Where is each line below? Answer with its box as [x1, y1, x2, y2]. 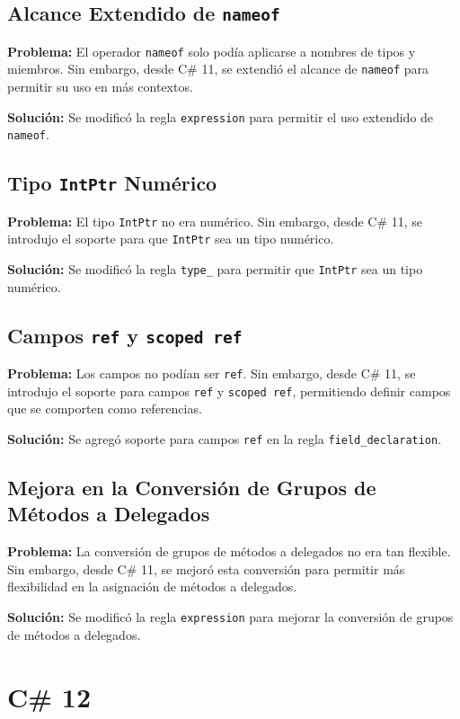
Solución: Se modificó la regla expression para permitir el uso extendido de [7, 107, 434, 126]
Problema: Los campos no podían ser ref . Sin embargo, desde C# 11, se [7, 364, 416, 383]
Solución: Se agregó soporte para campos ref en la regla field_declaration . [7, 430, 442, 448]
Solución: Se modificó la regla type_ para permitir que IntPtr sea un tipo [7, 260, 423, 279]
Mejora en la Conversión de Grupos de [7, 474, 376, 502]
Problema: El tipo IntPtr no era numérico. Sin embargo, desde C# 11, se [7, 211, 423, 230]
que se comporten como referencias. [7, 399, 202, 418]
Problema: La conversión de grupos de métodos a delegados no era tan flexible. [7, 542, 451, 561]
